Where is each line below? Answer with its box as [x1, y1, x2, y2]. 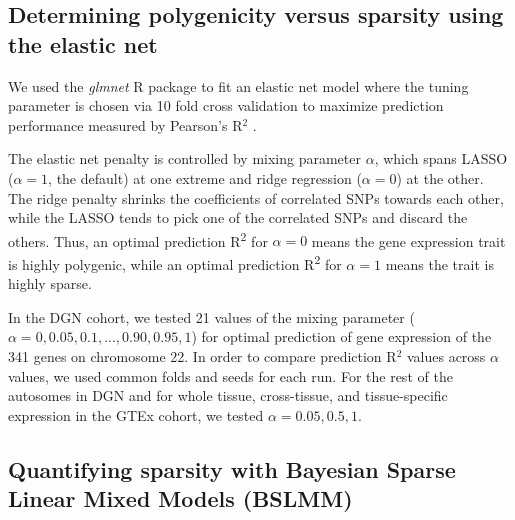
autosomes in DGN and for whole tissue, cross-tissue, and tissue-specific [8, 385, 448, 406]
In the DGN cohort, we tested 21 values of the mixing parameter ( [8, 306, 415, 327]
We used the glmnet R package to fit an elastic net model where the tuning [8, 75, 469, 96]
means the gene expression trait [311, 230, 506, 251]
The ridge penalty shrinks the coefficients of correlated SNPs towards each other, [8, 187, 504, 208]
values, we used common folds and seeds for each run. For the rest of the [8, 365, 453, 386]
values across [406, 346, 486, 367]
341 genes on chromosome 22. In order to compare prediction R [8, 346, 397, 367]
